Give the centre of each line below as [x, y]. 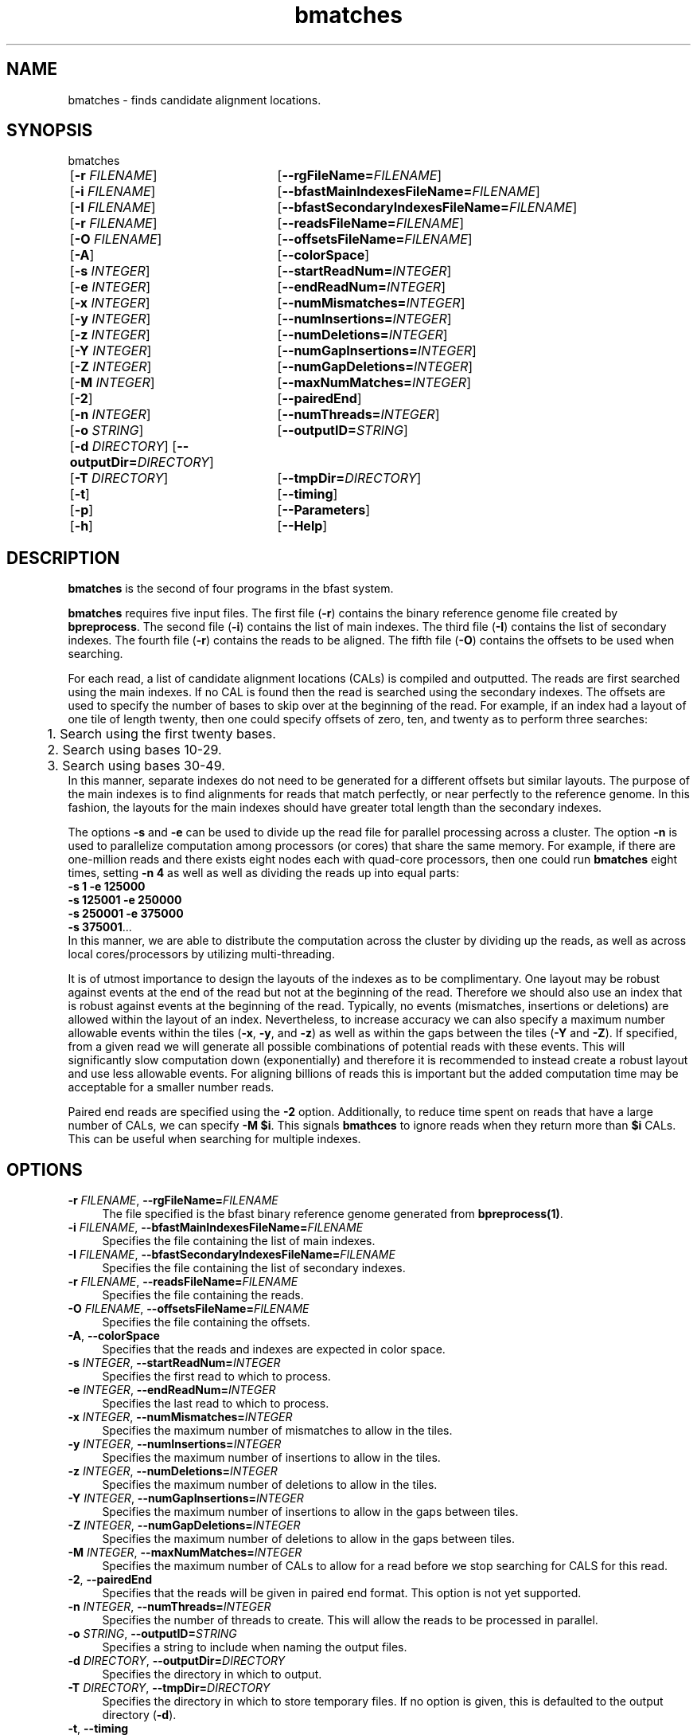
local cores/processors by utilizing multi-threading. [201, 954]
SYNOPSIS [50, 131]
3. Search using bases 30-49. [136, 766]
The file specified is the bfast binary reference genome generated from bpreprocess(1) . [333, 1214]
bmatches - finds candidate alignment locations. [195, 100]
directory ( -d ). [139, 1715]
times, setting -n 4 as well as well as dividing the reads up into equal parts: [264, 873]
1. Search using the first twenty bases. [162, 734]
